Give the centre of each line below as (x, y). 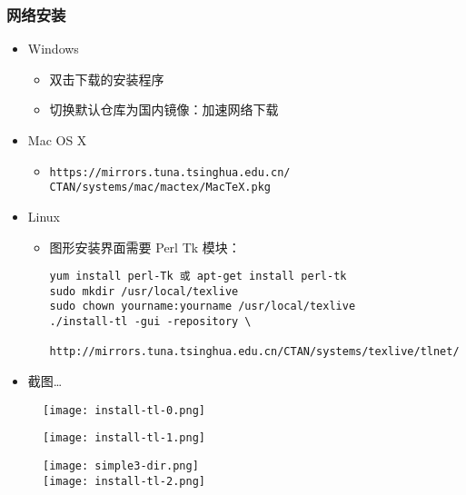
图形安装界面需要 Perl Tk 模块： (145, 247)
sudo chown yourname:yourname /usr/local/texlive (203, 307)
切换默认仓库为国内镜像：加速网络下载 (164, 109)
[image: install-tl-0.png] (124, 410)
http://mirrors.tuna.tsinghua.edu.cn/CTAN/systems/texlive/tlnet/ (254, 352)
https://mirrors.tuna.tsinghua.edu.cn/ (170, 172)
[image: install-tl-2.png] (124, 481)
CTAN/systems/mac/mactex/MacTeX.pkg (160, 188)
